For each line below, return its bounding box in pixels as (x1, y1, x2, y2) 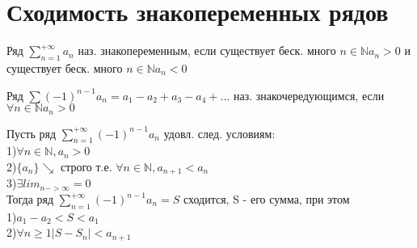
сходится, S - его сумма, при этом (183, 191, 350, 207)
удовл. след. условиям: (163, 124, 276, 141)
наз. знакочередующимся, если (233, 86, 385, 103)
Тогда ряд (6, 191, 54, 207)
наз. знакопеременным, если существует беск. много (78, 42, 336, 59)
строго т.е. (60, 158, 112, 174)
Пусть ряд (6, 124, 57, 141)
